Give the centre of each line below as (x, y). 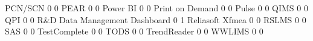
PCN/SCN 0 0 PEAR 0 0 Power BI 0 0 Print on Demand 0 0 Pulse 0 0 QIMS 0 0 (156, 8)
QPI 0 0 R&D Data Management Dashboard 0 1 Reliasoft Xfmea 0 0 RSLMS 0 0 (156, 19)
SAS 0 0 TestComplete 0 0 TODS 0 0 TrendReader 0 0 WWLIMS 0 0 (134, 31)
